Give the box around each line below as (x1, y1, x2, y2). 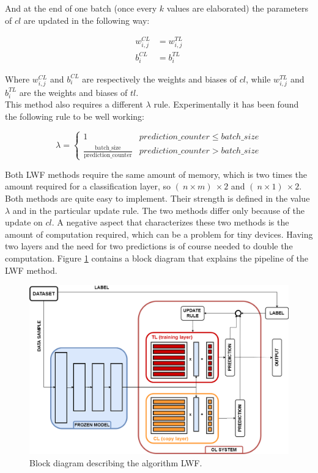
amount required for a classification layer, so (5, 180, 171, 193)
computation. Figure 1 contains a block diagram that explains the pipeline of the (5, 252, 308, 264)
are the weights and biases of (19, 86, 128, 98)
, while (245, 72, 271, 85)
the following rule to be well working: (5, 110, 144, 123)
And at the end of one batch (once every (5, 2, 157, 14)
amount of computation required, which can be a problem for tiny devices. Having (5, 227, 313, 240)
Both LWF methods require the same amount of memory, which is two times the (5, 167, 308, 180)
